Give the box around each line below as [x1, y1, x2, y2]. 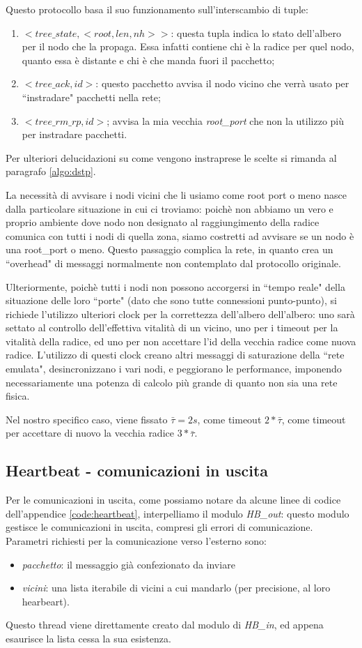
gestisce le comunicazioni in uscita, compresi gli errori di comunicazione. [6, 520, 313, 534]
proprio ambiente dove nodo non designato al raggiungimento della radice [6, 215, 320, 229]
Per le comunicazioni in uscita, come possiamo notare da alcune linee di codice [6, 492, 341, 507]
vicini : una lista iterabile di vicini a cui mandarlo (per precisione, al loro [22, 580, 331, 595]
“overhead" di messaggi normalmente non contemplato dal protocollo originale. [6, 255, 341, 270]
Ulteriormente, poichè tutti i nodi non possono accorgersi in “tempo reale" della [6, 279, 345, 294]
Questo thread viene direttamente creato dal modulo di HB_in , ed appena [6, 617, 324, 632]
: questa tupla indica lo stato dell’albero [171, 25, 341, 40]
